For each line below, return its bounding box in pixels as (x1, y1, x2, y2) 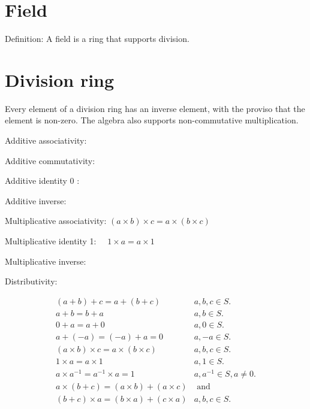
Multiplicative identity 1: (5, 235, 97, 247)
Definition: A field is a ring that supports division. (5, 32, 189, 45)
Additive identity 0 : (5, 174, 80, 187)
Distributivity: (5, 275, 58, 287)
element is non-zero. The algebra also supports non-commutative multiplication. (5, 114, 299, 126)
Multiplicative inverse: (5, 255, 86, 267)
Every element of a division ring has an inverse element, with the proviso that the (5, 102, 305, 114)
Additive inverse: (5, 194, 67, 207)
